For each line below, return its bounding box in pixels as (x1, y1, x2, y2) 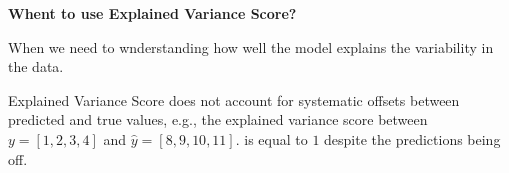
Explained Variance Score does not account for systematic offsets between (8, 89, 460, 110)
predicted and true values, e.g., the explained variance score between (8, 109, 428, 130)
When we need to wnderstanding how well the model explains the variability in (8, 36, 494, 57)
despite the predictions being (324, 128, 501, 149)
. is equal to (235, 128, 308, 149)
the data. (8, 56, 64, 77)
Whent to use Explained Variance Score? (8, 3, 297, 23)
